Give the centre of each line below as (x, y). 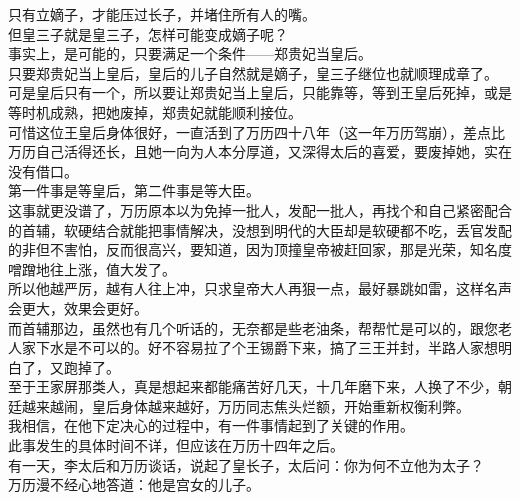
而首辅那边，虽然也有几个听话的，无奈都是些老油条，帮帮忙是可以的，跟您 (253, 327)
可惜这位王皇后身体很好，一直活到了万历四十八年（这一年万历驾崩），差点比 (256, 131)
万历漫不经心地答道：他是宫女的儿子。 (134, 484)
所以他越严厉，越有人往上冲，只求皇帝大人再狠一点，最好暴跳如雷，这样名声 (260, 288)
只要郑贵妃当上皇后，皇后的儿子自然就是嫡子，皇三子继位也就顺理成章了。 (253, 72)
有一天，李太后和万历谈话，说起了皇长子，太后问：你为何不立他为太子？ (246, 464)
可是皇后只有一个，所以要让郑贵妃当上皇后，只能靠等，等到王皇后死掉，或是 (260, 92)
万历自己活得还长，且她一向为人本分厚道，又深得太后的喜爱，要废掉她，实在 (260, 151)
